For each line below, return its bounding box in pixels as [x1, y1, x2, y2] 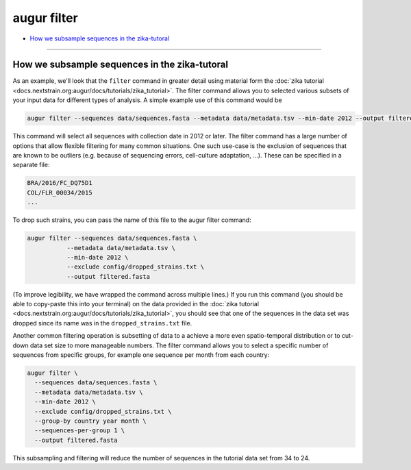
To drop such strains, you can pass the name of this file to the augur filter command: [12, 216, 251, 224]
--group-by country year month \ [34, 417, 147, 425]
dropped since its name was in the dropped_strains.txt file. [12, 319, 192, 327]
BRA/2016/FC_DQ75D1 [27, 179, 92, 187]
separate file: [12, 161, 50, 169]
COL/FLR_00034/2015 [27, 188, 92, 197]
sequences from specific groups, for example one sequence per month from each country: [12, 351, 270, 359]
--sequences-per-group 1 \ [34, 427, 125, 434]
